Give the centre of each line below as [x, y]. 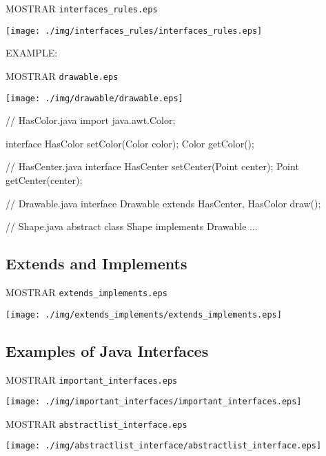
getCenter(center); [44, 180]
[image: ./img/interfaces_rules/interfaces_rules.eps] [134, 31]
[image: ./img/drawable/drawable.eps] [94, 98]
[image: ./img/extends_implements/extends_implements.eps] [144, 314]
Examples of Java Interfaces [107, 350]
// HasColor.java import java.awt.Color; [91, 120]
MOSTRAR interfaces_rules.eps [82, 8]
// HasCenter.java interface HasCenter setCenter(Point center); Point [152, 166]
